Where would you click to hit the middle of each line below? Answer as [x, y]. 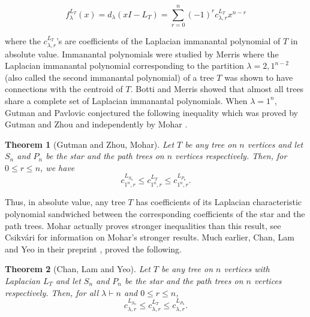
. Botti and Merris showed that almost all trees [217, 89]
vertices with [247, 269]
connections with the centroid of [64, 89]
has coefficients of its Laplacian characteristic [219, 202]
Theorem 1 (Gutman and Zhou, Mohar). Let [90, 144]
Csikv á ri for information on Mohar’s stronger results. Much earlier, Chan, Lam [150, 237]
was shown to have [259, 77]
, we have [58, 167]
